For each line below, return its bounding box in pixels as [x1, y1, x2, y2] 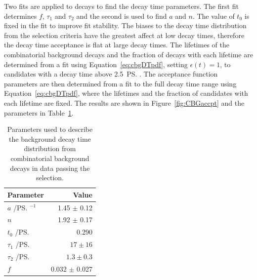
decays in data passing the [10, 162, 90, 173]
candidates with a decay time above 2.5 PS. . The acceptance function [4, 69, 218, 79]
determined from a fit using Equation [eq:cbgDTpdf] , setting [4, 59, 188, 69]
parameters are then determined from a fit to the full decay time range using [4, 78, 237, 88]
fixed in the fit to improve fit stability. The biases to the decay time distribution [4, 20, 247, 31]
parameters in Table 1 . [4, 107, 74, 118]
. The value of [192, 10, 235, 21]
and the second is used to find [76, 10, 167, 21]
